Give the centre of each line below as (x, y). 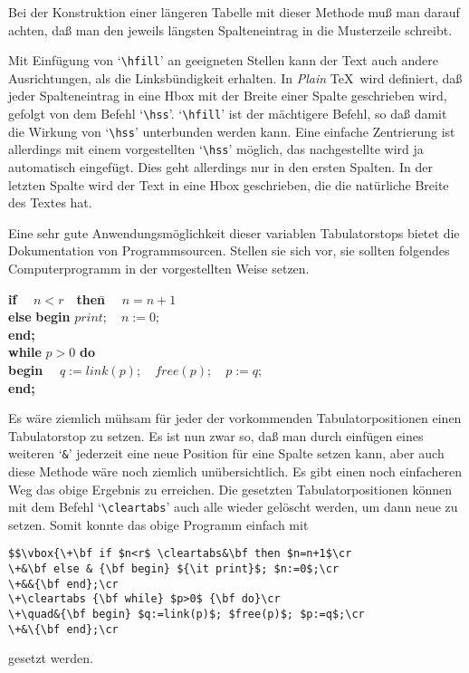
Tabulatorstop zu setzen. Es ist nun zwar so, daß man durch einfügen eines (216, 435)
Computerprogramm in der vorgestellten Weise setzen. (159, 268)
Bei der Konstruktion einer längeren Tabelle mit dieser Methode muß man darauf (234, 12)
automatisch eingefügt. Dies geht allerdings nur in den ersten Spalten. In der (220, 167)
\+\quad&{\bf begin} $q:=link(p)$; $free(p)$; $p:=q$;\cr (187, 615)
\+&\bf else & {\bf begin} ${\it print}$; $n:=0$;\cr (174, 569)
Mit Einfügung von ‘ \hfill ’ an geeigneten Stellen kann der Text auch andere (223, 60)
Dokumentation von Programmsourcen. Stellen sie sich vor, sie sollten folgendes (229, 250)
